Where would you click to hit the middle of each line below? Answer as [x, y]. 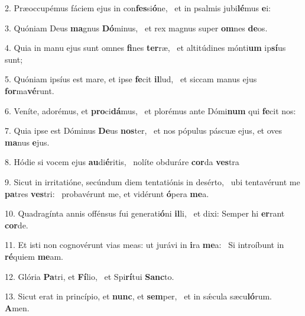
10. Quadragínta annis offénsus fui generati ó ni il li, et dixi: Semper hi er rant [145, 213]
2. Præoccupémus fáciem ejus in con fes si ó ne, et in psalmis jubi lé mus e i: [138, 8]
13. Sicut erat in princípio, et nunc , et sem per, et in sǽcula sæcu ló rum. [138, 296]
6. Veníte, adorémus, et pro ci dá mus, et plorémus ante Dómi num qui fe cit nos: [150, 110]
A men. [17, 307]
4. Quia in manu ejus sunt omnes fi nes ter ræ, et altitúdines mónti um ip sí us [145, 48]
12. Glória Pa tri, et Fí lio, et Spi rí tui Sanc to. [90, 276]
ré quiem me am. [34, 256]
